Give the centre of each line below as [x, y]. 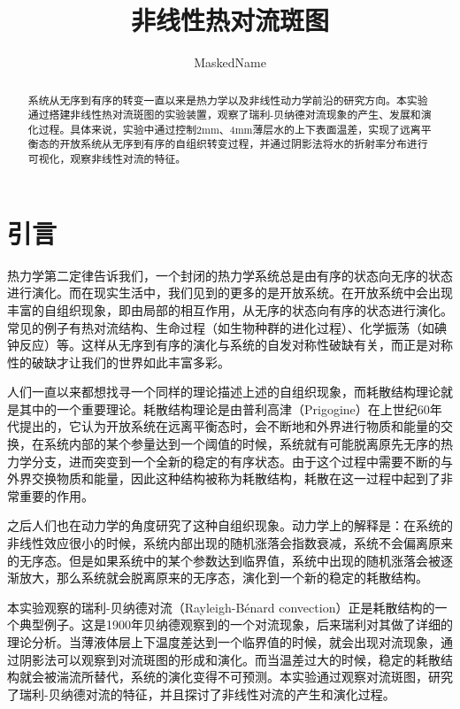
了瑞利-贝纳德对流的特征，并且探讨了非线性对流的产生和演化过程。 [201, 694]
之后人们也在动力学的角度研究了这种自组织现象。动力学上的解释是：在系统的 [230, 525]
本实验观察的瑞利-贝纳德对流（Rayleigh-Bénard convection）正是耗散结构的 [221, 607]
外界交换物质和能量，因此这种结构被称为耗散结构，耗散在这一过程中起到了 [224, 478]
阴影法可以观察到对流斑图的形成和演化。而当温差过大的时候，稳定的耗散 [230, 659]
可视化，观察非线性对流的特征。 [107, 159]
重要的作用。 [56, 495]
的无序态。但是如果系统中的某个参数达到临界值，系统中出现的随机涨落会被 [224, 560]
